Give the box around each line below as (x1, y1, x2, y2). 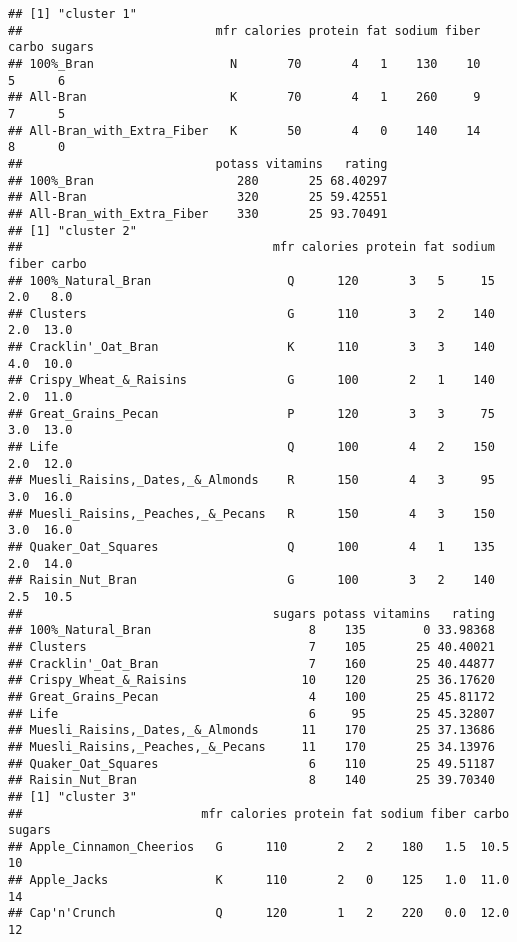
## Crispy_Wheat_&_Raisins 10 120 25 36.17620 (8, 673, 495, 688)
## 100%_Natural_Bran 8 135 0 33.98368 (8, 623, 495, 638)
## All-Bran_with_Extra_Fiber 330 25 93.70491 (8, 206, 388, 221)
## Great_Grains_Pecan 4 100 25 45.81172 (8, 689, 495, 704)
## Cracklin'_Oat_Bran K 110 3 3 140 (8, 340, 495, 355)
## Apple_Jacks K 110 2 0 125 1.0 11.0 (8, 873, 510, 888)
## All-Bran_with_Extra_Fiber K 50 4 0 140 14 (8, 123, 481, 138)
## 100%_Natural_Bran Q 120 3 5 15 (8, 273, 495, 288)
